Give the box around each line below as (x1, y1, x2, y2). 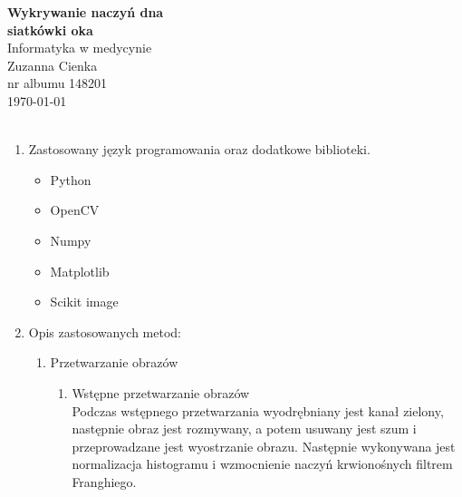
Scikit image (50, 292, 119, 311)
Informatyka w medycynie (7, 38, 152, 57)
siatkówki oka (7, 20, 93, 39)
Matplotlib (50, 261, 110, 280)
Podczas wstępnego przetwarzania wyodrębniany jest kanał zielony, (72, 401, 444, 420)
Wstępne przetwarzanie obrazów (72, 383, 250, 402)
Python (50, 170, 91, 189)
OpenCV (50, 200, 100, 219)
